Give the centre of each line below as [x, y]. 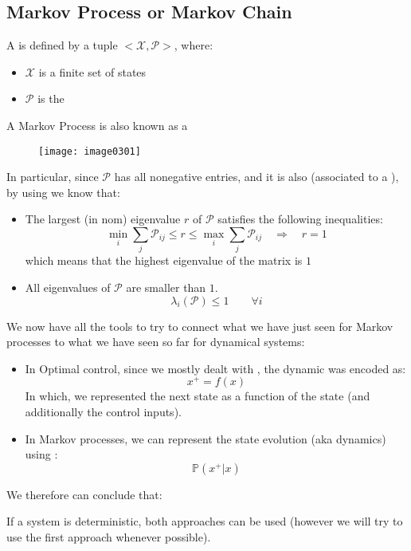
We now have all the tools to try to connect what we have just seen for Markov [200, 326]
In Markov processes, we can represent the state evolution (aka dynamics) [205, 438]
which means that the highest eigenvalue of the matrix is [164, 260]
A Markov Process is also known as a [97, 125]
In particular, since [53, 177]
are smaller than [166, 287]
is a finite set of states [92, 71]
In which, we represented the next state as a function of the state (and [198, 396]
